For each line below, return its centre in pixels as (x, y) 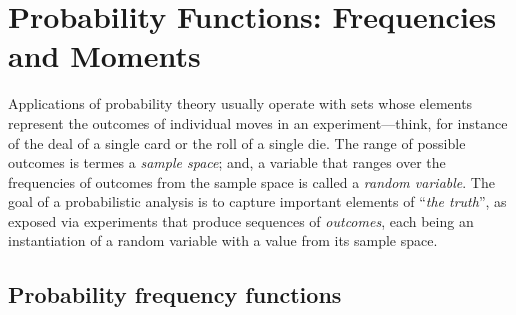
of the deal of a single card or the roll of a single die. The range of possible (237, 142)
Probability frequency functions (175, 294)
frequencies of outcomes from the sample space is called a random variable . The (251, 181)
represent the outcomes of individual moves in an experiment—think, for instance (258, 122)
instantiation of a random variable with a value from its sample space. (223, 240)
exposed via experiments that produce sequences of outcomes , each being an (241, 220)
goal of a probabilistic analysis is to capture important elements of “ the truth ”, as (257, 201)
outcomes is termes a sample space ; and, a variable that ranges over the (227, 162)
